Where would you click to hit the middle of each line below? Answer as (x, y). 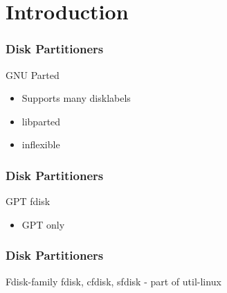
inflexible (41, 144)
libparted (41, 121)
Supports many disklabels (76, 98)
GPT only (43, 224)
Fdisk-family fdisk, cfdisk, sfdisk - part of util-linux (113, 281)
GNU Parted (33, 74)
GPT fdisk (28, 201)
